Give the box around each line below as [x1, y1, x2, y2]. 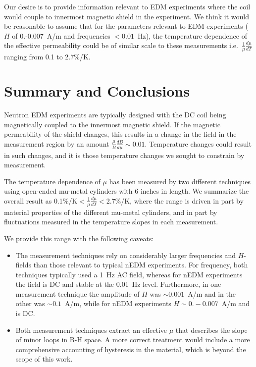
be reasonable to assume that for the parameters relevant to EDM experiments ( [4, 21, 248, 31]
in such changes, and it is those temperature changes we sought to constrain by [4, 150, 245, 160]
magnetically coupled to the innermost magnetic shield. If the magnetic [4, 119, 220, 129]
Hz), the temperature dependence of [137, 30, 247, 41]
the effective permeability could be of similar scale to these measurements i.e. [4, 40, 238, 51]
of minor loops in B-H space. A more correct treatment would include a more [15, 334, 250, 345]
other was [15, 298, 45, 309]
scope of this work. [15, 354, 73, 364]
